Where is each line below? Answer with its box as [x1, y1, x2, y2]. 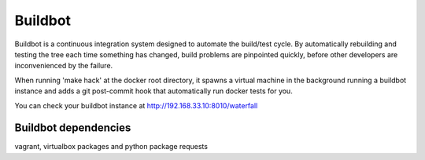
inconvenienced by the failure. [14, 61, 113, 71]
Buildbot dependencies [14, 122, 131, 135]
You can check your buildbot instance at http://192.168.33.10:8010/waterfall [14, 100, 258, 110]
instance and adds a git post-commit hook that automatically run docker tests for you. [14, 86, 293, 96]
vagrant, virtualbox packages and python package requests [14, 142, 209, 151]
